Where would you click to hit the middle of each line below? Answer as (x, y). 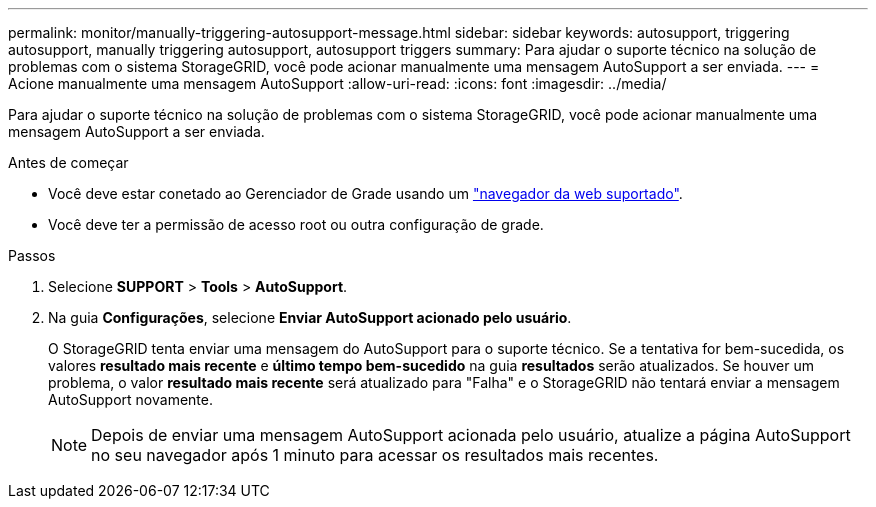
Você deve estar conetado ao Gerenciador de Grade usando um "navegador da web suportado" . (365, 193)
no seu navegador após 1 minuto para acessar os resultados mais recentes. (375, 455)
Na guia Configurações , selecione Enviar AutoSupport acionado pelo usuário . (310, 317)
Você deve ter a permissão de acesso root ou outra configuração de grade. (296, 224)
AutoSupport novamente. (130, 399)
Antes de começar (68, 162)
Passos (32, 255)
